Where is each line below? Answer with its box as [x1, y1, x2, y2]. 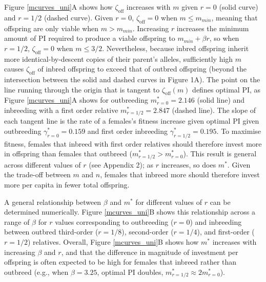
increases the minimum [176, 22, 249, 33]
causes [4, 63, 24, 74]
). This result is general [183, 148, 257, 159]
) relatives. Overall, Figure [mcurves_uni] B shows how [27, 237, 199, 247]
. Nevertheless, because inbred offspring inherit [102, 42, 249, 53]
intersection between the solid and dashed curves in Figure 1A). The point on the [4, 74, 260, 84]
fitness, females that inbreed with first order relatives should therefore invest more [4, 138, 262, 149]
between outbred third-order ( [4, 226, 98, 237]
